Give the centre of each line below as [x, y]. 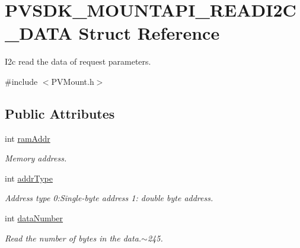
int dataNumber [34, 218]
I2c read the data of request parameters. [78, 61]
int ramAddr [28, 138]
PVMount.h [73, 81]
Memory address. [36, 158]
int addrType [29, 178]
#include [21, 81]
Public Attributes [60, 113]
